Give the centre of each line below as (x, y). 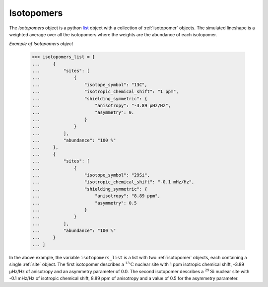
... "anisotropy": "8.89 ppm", (96, 196)
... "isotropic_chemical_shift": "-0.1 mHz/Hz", (113, 182)
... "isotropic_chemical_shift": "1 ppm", (105, 92)
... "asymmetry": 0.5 (84, 203)
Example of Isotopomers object (41, 44)
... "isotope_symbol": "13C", (90, 85)
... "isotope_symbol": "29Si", (91, 175)
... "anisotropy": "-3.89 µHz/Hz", (101, 106)
